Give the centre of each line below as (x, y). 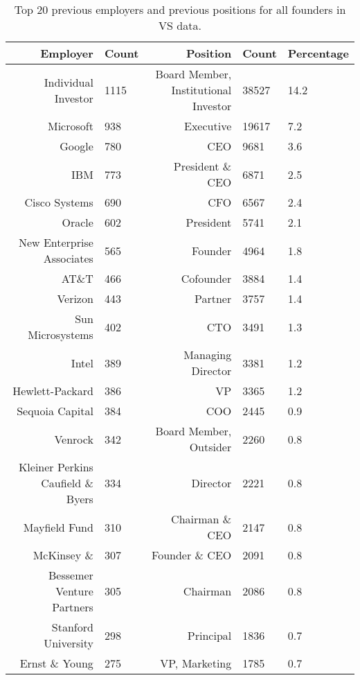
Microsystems (61, 334)
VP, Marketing (196, 663)
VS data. (180, 25)
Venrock (74, 439)
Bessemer (71, 575)
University (69, 643)
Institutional (201, 90)
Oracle (78, 222)
